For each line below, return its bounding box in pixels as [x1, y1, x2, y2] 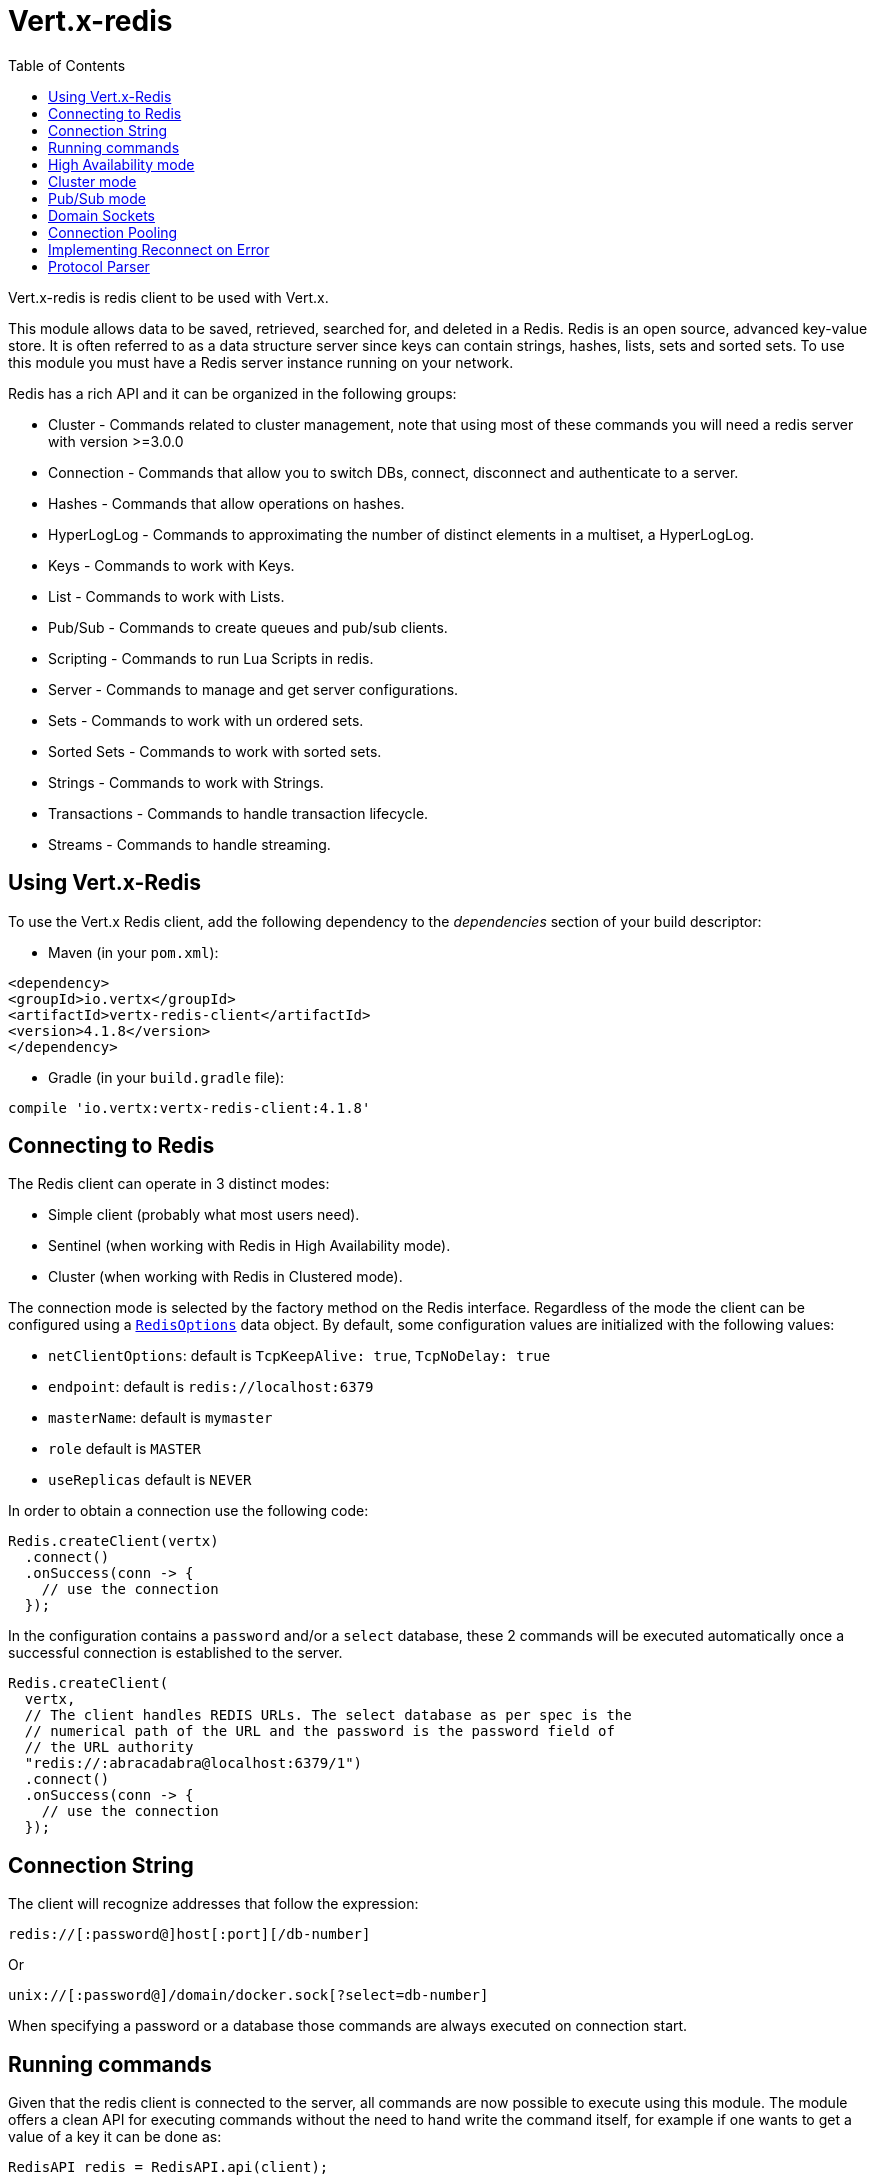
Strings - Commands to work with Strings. [48, 773, 324, 791]
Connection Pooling [48, 223, 178, 241]
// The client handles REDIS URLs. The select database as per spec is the [24, 1707, 632, 1724]
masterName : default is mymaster [48, 1409, 273, 1427]
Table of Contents [8, 56, 126, 74]
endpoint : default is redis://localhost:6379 [48, 1378, 374, 1396]
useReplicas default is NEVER [48, 1471, 252, 1489]
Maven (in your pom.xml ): [48, 943, 219, 961]
